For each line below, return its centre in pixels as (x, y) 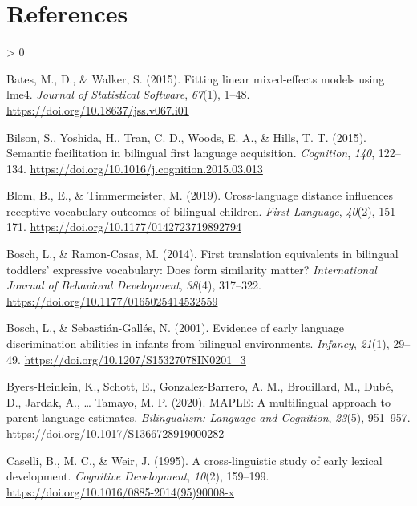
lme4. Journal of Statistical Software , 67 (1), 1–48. (128, 94)
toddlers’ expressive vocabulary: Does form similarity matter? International (192, 269)
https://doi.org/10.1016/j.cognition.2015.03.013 (146, 168)
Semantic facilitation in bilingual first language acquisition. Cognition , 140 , (191, 153)
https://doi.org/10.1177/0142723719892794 (136, 227)
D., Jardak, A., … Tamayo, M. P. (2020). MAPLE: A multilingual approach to (198, 401)
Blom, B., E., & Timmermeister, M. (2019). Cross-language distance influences (200, 195)
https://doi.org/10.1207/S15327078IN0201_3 (135, 359)
